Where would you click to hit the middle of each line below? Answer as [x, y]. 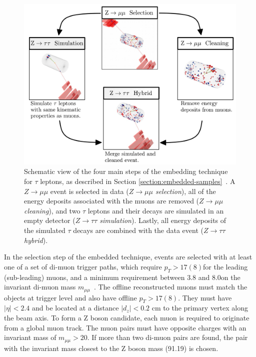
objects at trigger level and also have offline [70, 297]
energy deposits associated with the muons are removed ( [112, 201]
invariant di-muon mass [40, 287]
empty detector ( [50, 220]
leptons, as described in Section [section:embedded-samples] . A [138, 181]
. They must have [205, 297]
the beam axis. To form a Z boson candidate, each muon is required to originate [127, 318]
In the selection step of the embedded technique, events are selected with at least [128, 257]
